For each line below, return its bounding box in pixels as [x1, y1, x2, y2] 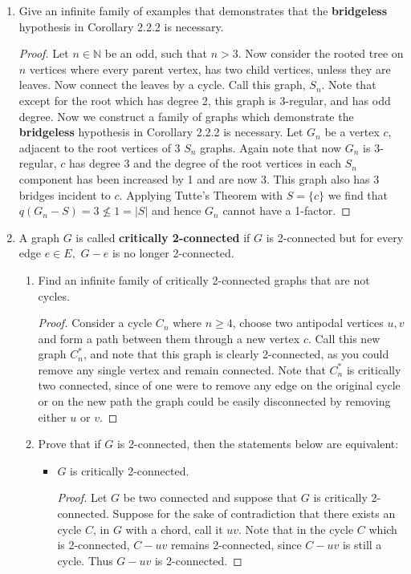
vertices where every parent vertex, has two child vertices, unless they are [29, 60, 391, 77]
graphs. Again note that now [200, 139, 342, 156]
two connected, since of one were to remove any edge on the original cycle [38, 377, 401, 394]
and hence [151, 202, 201, 219]
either [38, 408, 67, 425]
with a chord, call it [125, 520, 223, 537]
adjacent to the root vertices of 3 [18, 139, 181, 156]
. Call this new [307, 329, 380, 346]
